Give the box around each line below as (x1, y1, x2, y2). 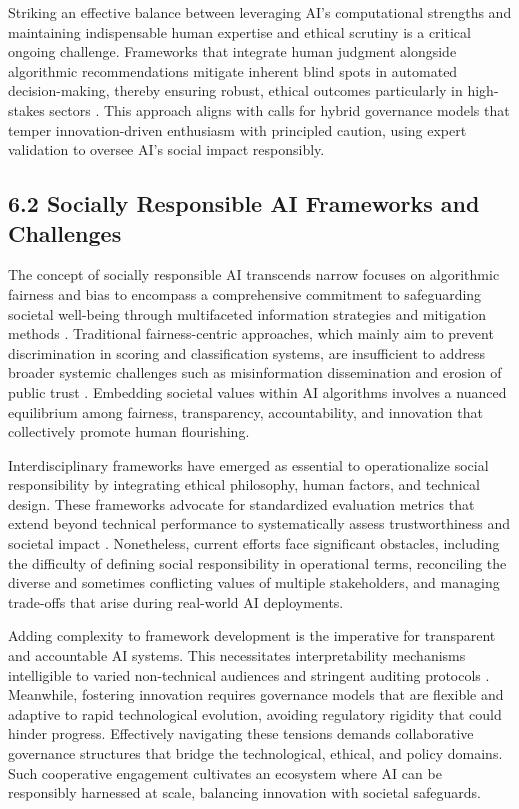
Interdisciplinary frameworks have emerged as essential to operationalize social (8, 454, 489, 475)
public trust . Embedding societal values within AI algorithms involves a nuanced (8, 381, 507, 402)
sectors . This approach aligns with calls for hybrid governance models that (49, 99, 510, 120)
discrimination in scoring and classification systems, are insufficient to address (8, 342, 485, 363)
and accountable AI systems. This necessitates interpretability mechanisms (8, 645, 466, 666)
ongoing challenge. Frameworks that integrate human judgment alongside (8, 41, 457, 62)
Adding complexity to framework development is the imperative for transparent (8, 625, 496, 646)
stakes (8, 99, 45, 120)
